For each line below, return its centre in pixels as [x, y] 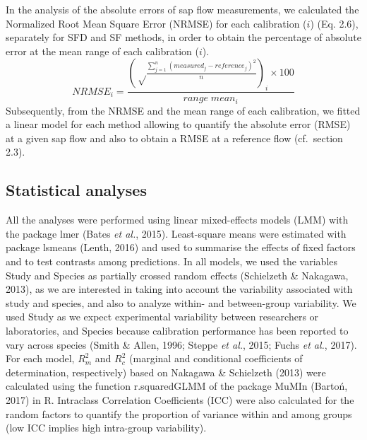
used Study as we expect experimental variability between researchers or [162, 317]
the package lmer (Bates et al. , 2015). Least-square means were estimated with [176, 233]
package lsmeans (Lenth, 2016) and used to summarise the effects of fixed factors [181, 247]
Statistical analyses [76, 190]
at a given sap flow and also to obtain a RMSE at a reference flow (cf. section [174, 138]
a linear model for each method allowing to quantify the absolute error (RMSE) [178, 124]
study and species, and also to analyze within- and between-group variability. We [181, 302]
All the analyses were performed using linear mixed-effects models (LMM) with [177, 220]
